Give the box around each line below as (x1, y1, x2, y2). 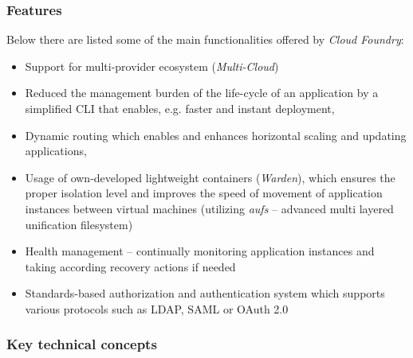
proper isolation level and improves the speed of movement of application (25, 185, 383, 201)
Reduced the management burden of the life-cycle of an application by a (25, 84, 379, 101)
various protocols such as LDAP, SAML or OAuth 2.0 (25, 300, 289, 317)
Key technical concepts (6, 334, 157, 354)
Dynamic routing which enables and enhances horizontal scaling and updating (25, 126, 407, 143)
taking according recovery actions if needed (25, 258, 236, 274)
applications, (25, 142, 87, 159)
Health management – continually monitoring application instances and (25, 243, 375, 259)
